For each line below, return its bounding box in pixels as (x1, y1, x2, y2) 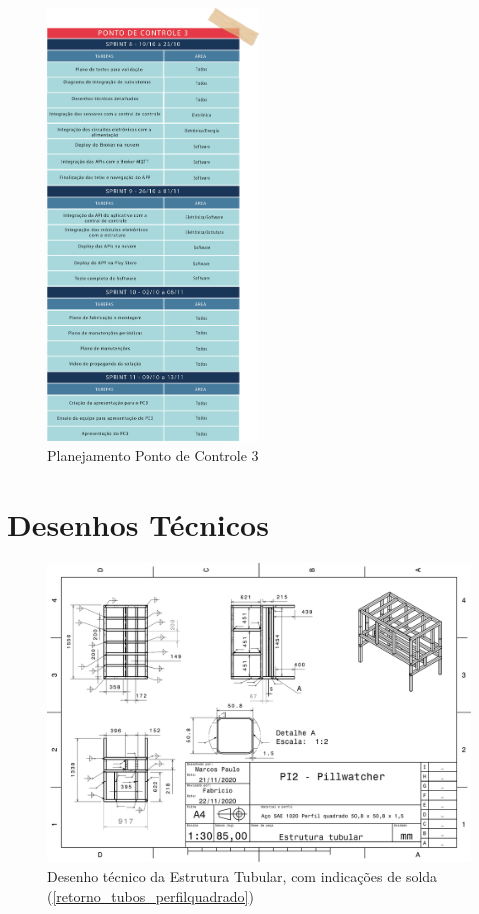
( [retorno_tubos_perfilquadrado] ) (47, 885, 254, 906)
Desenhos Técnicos (7, 503, 269, 544)
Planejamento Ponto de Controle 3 (47, 444, 259, 465)
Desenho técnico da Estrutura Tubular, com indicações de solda (47, 865, 438, 886)
